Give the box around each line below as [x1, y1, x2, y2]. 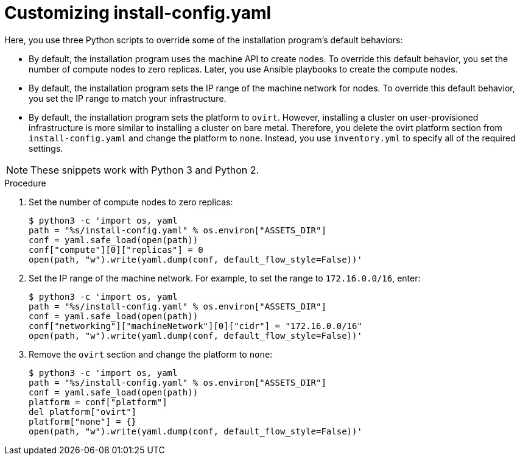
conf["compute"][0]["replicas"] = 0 [29, 244, 203, 255]
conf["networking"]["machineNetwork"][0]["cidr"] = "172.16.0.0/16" [29, 320, 362, 331]
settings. [29, 143, 63, 154]
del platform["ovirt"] [29, 406, 137, 417]
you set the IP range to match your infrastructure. [29, 93, 227, 104]
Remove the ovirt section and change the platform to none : [29, 349, 273, 359]
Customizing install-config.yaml [4, 2, 272, 23]
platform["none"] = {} [29, 416, 137, 426]
